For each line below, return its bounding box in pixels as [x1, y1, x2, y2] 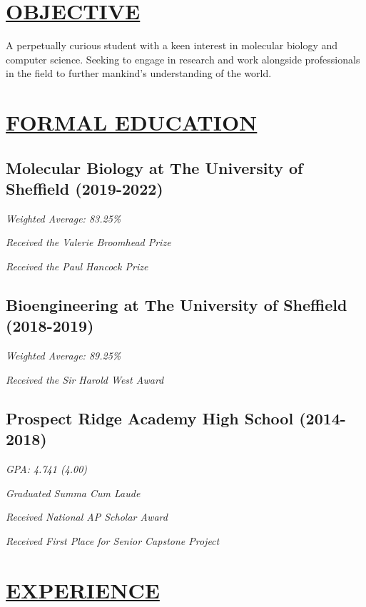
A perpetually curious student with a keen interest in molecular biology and [6, 38, 338, 53]
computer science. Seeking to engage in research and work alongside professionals [6, 51, 360, 66]
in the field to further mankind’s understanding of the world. [6, 66, 272, 81]
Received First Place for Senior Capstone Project [6, 533, 220, 548]
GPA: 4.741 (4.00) [6, 461, 88, 476]
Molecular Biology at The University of [6, 156, 303, 178]
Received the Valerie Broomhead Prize [6, 235, 171, 250]
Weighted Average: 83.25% [6, 210, 121, 225]
